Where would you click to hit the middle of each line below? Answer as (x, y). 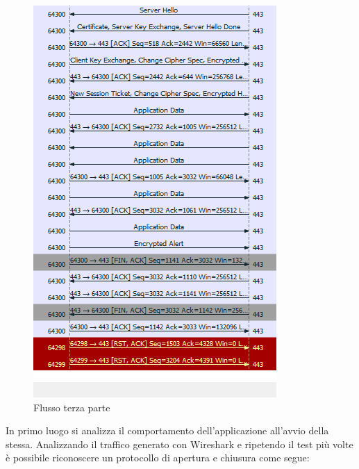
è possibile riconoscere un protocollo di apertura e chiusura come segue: (158, 458)
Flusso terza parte (72, 407)
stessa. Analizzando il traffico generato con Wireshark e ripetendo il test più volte (179, 444)
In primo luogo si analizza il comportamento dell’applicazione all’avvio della (167, 430)
